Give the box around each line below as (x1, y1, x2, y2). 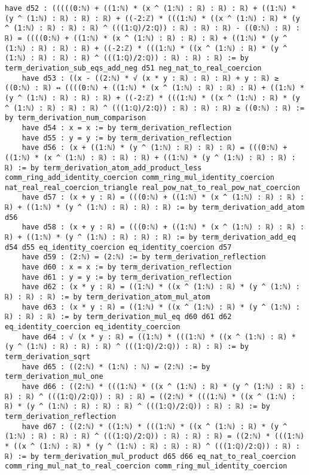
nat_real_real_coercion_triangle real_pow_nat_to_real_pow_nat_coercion (5, 183, 300, 192)
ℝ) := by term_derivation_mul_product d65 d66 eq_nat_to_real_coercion (5, 452, 296, 461)
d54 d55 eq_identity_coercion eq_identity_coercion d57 (5, 243, 232, 252)
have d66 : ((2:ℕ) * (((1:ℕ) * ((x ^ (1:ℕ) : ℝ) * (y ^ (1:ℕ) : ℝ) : (22, 382, 305, 391)
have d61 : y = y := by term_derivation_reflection (22, 272, 232, 281)
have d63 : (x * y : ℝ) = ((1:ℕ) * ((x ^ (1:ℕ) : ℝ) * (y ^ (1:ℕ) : (22, 302, 300, 311)
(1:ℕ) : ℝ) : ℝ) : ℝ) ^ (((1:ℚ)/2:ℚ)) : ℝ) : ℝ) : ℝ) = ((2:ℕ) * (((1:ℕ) (5, 432, 305, 441)
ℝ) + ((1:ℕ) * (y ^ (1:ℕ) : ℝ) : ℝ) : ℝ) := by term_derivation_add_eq (5, 233, 296, 242)
